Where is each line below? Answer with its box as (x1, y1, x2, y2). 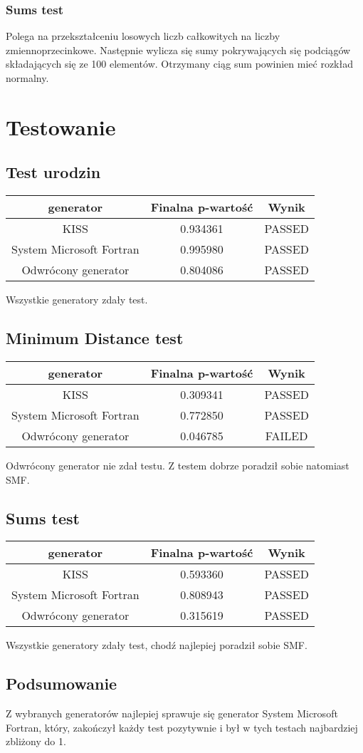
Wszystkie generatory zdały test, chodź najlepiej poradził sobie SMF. (6, 638, 307, 653)
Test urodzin (6, 161, 101, 183)
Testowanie (6, 112, 116, 141)
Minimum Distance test (6, 327, 184, 349)
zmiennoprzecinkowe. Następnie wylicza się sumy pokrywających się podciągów (6, 42, 351, 57)
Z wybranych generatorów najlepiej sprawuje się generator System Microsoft (6, 706, 338, 721)
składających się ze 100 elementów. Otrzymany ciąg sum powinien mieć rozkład (6, 56, 353, 71)
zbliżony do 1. (6, 734, 66, 749)
